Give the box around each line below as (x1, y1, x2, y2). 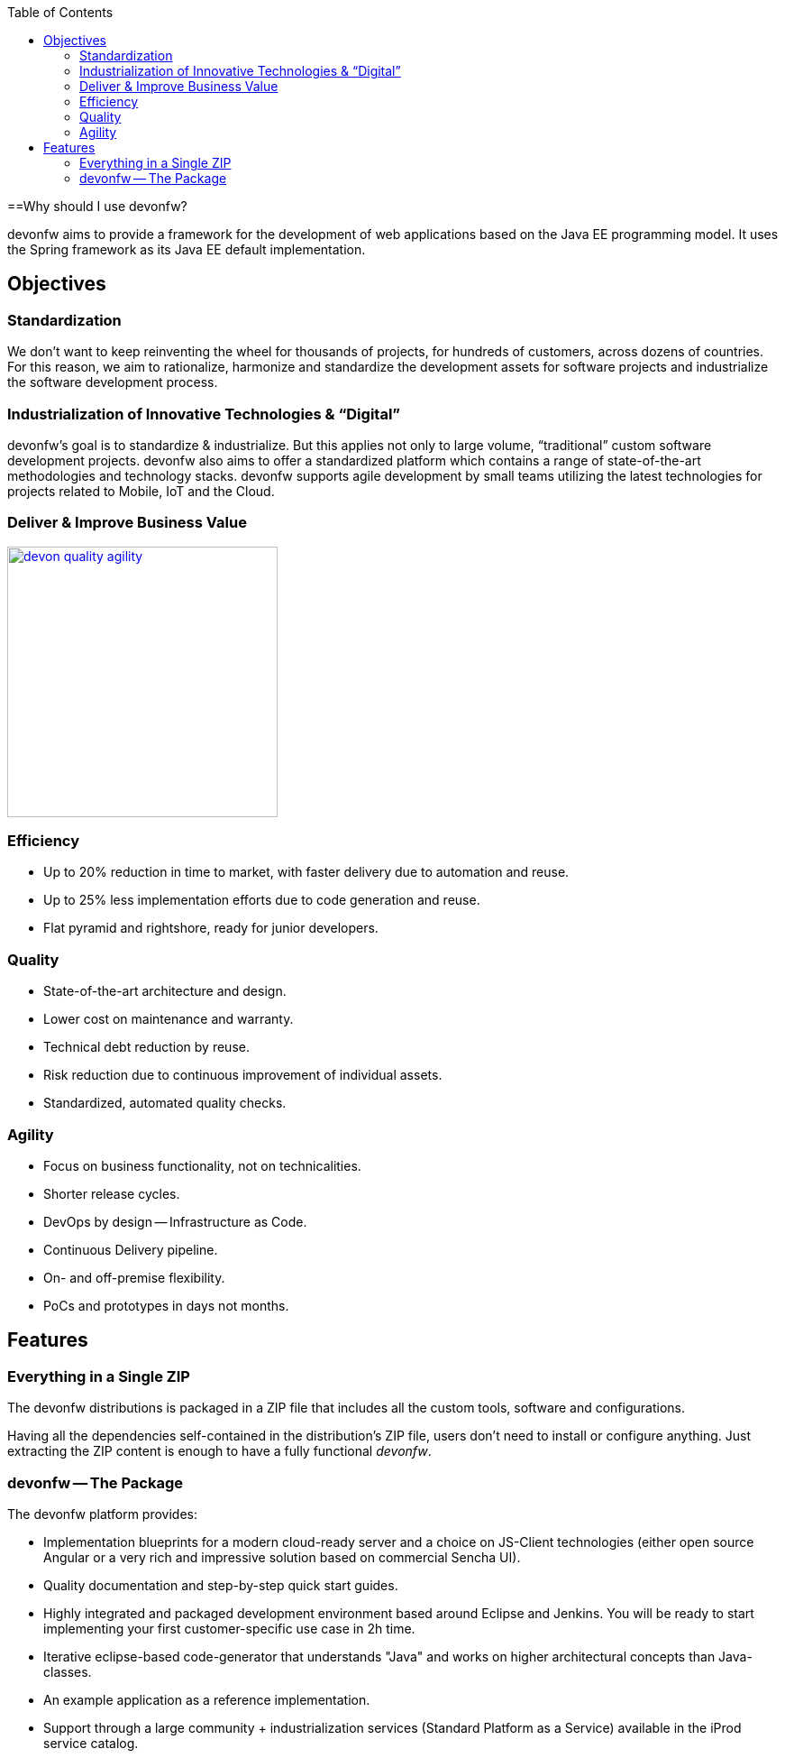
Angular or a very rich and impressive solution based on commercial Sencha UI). (43, 1549, 521, 1565)
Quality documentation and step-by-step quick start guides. (43, 1577, 398, 1593)
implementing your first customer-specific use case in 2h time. (43, 1620, 415, 1636)
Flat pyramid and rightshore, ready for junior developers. (43, 920, 379, 936)
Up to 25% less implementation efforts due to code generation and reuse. (43, 892, 480, 908)
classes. (43, 1663, 92, 1680)
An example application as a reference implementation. (43, 1691, 370, 1707)
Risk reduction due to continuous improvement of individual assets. (43, 1067, 443, 1083)
